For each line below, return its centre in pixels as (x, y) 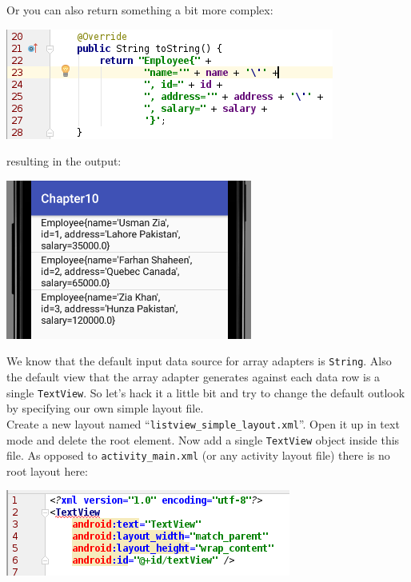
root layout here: (47, 470)
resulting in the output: (64, 161)
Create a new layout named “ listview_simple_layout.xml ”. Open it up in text (203, 423)
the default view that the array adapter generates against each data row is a (194, 377)
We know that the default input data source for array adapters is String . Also (199, 361)
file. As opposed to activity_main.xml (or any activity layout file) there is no (198, 455)
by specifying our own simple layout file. (105, 408)
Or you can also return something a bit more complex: (140, 10)
